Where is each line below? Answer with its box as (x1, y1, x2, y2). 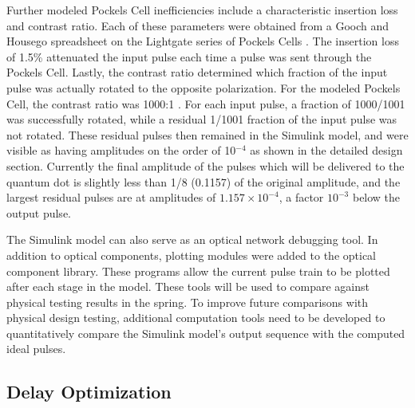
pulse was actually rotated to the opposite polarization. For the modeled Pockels (6, 79, 401, 96)
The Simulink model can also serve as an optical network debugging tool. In (6, 231, 378, 248)
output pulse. (6, 204, 71, 221)
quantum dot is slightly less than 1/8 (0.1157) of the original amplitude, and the (6, 173, 401, 190)
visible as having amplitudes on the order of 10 (6, 142, 236, 159)
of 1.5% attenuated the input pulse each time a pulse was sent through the (6, 48, 372, 65)
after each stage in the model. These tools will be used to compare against (6, 278, 370, 295)
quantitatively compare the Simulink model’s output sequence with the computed (6, 324, 405, 341)
